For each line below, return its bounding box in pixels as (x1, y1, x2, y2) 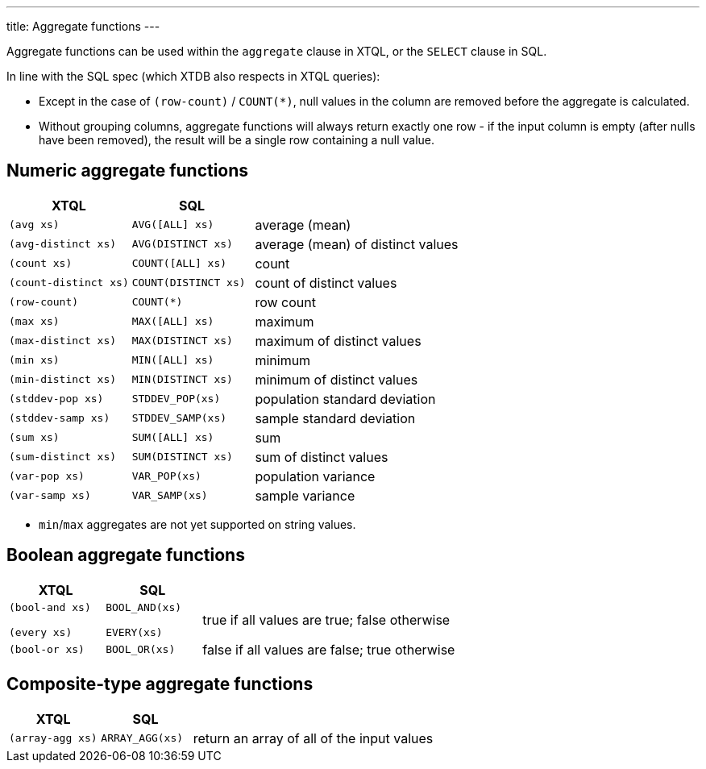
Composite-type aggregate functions (6, 674, 314, 695)
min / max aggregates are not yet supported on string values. (39, 517, 356, 531)
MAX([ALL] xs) (131, 315, 214, 328)
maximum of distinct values (255, 332, 422, 349)
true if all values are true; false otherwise (202, 611, 451, 628)
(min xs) (9, 354, 60, 367)
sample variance (255, 487, 355, 504)
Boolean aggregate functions (6, 545, 245, 566)
